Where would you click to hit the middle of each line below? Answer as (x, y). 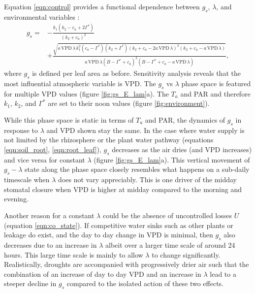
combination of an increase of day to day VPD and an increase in (103, 274)
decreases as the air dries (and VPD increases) (182, 149)
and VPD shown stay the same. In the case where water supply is (145, 130)
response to (21, 130)
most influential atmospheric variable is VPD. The (80, 83)
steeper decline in (30, 283)
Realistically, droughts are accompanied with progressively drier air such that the (127, 264)
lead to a (223, 274)
